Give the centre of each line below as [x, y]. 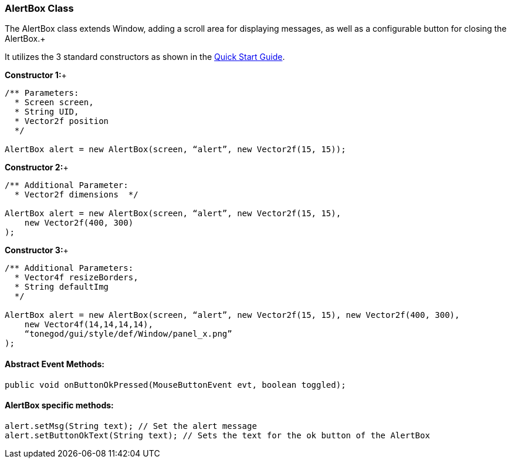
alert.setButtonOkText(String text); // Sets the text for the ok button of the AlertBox [217, 435]
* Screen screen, [54, 103]
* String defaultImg [62, 287]
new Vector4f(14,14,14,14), [89, 325]
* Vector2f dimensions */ [76, 195]
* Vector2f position [62, 121]
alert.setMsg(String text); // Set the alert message [131, 426]
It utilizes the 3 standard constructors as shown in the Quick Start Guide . [145, 57]
